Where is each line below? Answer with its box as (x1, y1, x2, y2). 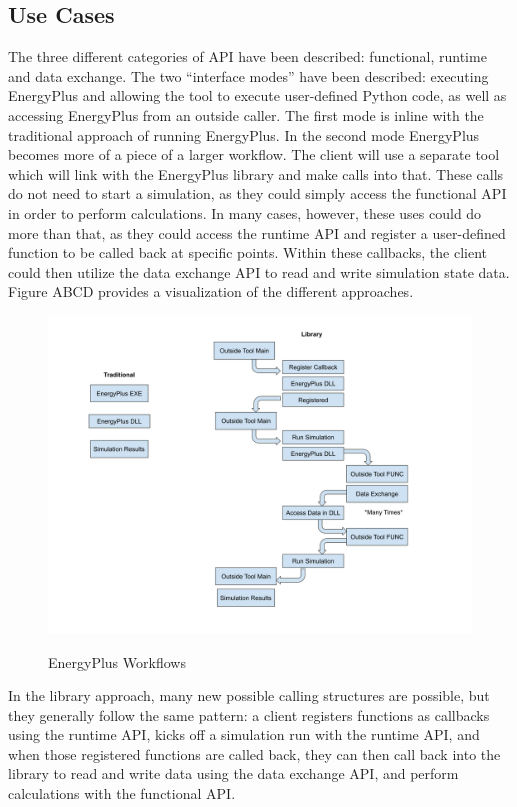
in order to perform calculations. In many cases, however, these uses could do (8, 202, 482, 223)
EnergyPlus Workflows (48, 651, 186, 672)
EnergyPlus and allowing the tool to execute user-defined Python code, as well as (8, 85, 507, 106)
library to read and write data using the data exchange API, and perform (8, 763, 459, 784)
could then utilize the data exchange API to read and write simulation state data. (8, 261, 510, 282)
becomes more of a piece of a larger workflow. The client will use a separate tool (8, 144, 500, 165)
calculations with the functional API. (8, 783, 236, 804)
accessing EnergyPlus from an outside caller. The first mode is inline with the (8, 104, 484, 125)
